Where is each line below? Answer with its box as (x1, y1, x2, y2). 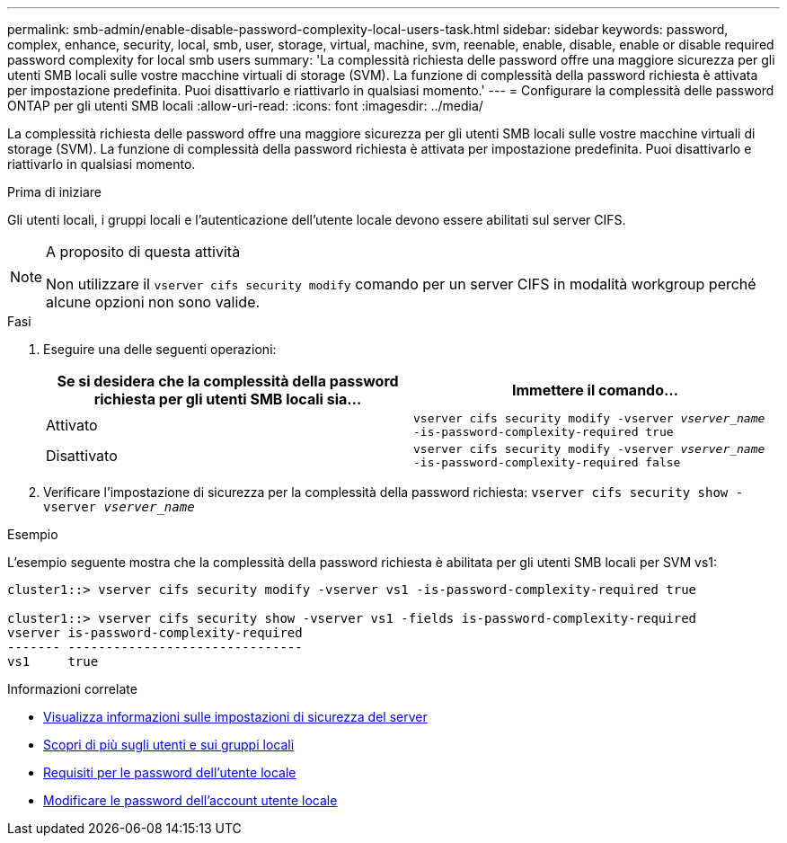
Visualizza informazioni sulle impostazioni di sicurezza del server (43, 709, 428, 724)
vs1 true (7, 654, 99, 669)
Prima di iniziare (7, 184, 102, 200)
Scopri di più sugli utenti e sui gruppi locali (43, 737, 295, 752)
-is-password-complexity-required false (413, 456, 681, 469)
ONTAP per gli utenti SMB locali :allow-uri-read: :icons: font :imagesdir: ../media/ (7, 98, 483, 113)
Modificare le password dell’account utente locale (43, 793, 338, 808)
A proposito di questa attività (46, 243, 241, 261)
